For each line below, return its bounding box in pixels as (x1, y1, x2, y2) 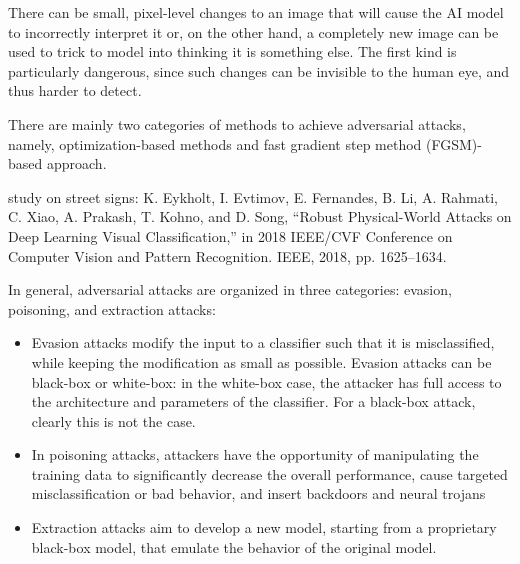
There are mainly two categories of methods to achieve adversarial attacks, (8, 113, 466, 134)
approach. (46, 153, 107, 174)
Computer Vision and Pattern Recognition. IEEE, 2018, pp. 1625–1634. (8, 245, 447, 266)
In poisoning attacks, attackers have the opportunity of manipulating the (31, 444, 479, 465)
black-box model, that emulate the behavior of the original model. (31, 536, 437, 557)
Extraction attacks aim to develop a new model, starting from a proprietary (31, 517, 497, 538)
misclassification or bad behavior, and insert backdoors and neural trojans (31, 483, 486, 504)
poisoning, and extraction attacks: (8, 298, 216, 319)
